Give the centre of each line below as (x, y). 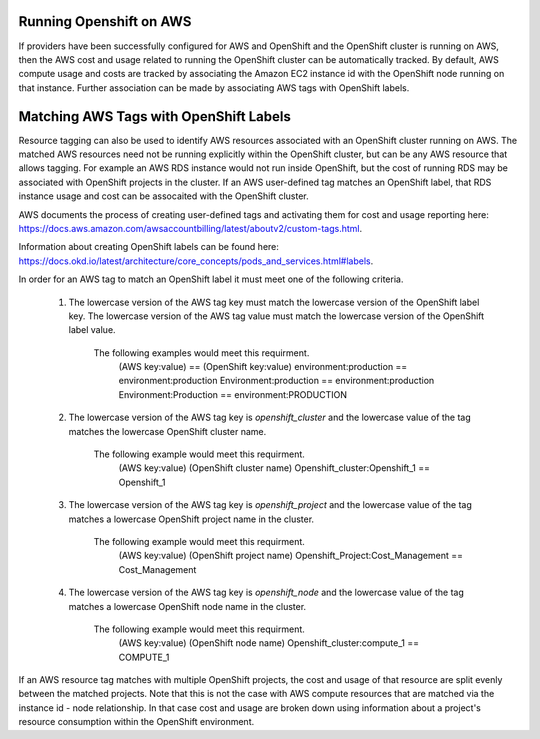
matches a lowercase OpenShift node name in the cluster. (187, 606)
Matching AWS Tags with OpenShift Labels (155, 116)
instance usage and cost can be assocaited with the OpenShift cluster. (163, 196)
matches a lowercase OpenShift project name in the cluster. (191, 519)
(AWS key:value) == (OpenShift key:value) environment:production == (263, 367)
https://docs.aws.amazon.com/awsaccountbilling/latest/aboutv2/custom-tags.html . (190, 228)
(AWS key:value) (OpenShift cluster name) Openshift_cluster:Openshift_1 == (274, 468)
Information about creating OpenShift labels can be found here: (149, 247)
